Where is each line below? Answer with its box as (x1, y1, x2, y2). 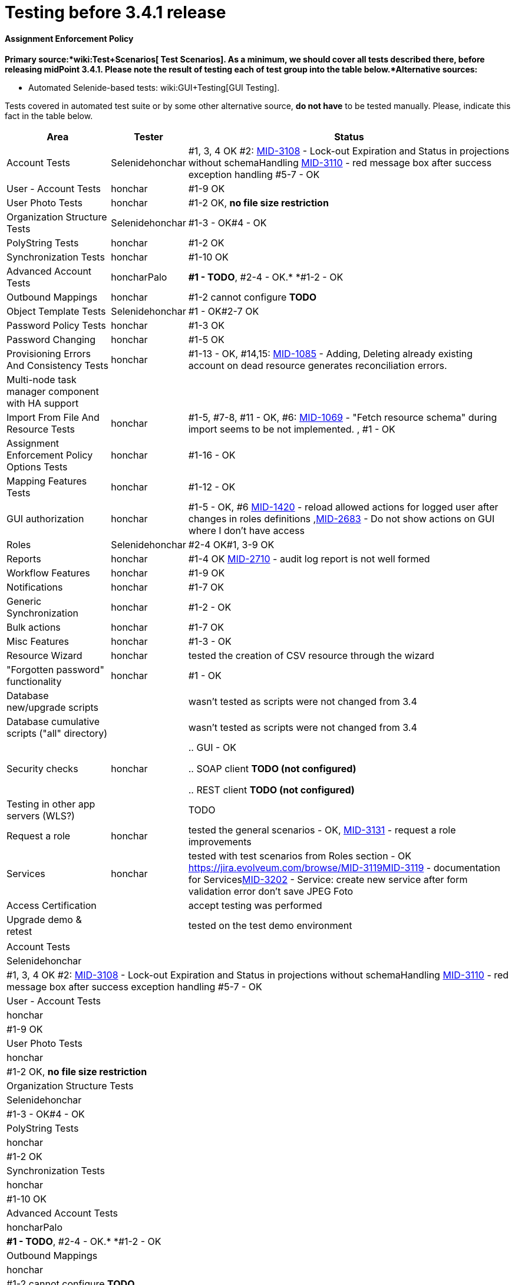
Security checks (6, 763, 78, 775)
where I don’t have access (188, 525, 305, 537)
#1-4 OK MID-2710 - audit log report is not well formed (188, 553, 430, 565)
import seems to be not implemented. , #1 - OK (188, 423, 395, 436)
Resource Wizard (6, 650, 82, 662)
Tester (134, 131, 163, 143)
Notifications (6, 581, 63, 594)
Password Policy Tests (6, 319, 106, 332)
